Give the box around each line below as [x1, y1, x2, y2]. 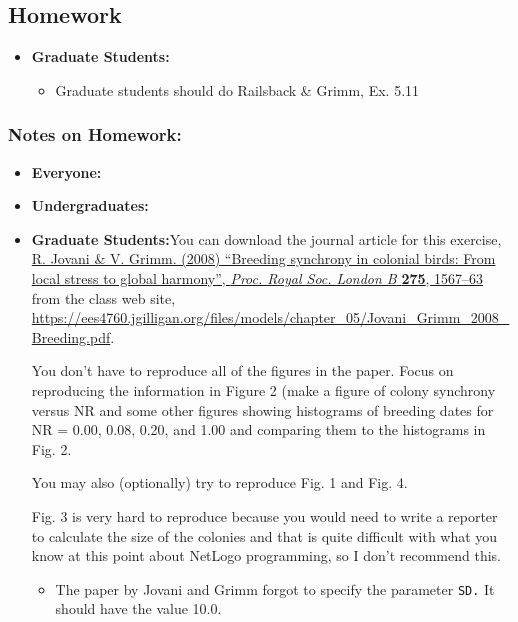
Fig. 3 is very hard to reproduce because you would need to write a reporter [31, 505, 498, 526]
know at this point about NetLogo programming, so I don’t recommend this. [31, 545, 501, 566]
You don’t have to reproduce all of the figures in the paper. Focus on [31, 360, 454, 381]
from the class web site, [31, 287, 176, 308]
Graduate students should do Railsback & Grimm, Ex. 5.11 [55, 79, 420, 100]
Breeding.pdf [31, 326, 111, 347]
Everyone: [31, 161, 102, 182]
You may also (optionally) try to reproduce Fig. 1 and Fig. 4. [31, 472, 408, 493]
